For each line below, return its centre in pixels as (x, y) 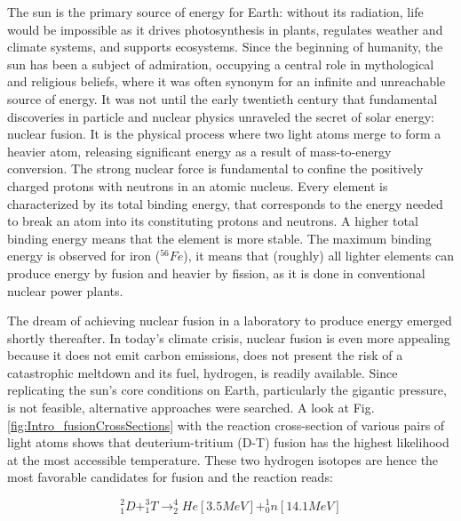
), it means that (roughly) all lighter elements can (319, 256)
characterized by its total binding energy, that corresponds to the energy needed (225, 203)
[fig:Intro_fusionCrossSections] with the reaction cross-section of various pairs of (226, 425)
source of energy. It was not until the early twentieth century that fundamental (223, 98)
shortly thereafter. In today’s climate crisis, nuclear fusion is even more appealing (229, 337)
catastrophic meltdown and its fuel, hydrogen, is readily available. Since (203, 372)
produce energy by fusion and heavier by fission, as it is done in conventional (216, 273)
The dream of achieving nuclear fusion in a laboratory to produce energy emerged (230, 321)
